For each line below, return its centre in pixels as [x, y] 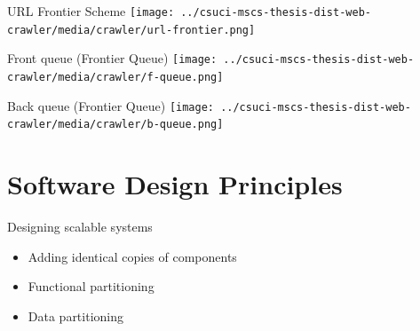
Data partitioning [76, 315]
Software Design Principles [175, 184]
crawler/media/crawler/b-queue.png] [115, 125]
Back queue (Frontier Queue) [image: [111, 105]
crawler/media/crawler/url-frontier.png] [131, 30]
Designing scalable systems [80, 227]
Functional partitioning [91, 286]
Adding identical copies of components [132, 256]
